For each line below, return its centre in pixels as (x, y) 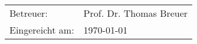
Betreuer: (29, 13)
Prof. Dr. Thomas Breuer (136, 13)
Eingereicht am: (42, 30)
